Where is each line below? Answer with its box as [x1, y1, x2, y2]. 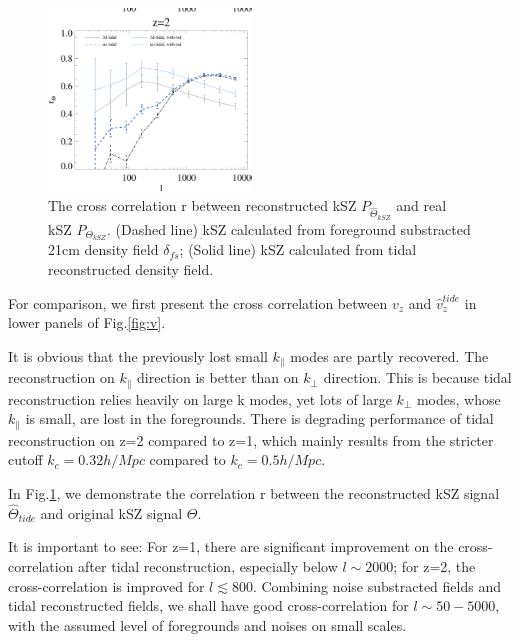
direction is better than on [137, 367, 299, 388]
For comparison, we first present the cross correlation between [8, 292, 388, 313]
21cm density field [48, 239, 159, 260]
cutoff [8, 449, 43, 470]
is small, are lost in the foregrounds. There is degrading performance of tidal [25, 408, 494, 429]
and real [396, 195, 447, 216]
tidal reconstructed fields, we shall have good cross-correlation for [8, 595, 409, 616]
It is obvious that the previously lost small [8, 345, 268, 366]
